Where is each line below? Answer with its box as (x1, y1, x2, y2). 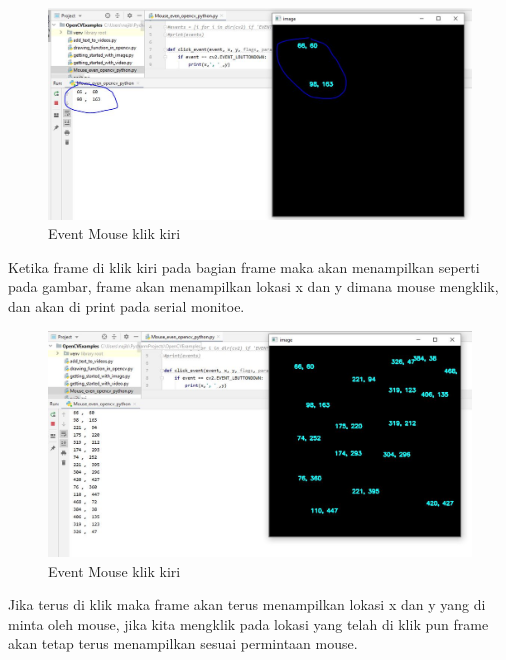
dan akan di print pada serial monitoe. (8, 295, 245, 316)
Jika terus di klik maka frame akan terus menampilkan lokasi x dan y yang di (8, 594, 486, 615)
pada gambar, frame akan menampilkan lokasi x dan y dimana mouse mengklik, (8, 276, 499, 297)
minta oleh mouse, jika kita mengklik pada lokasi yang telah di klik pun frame (8, 613, 489, 634)
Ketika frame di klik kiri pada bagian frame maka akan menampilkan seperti (8, 256, 480, 277)
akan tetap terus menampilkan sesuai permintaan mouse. (8, 633, 358, 654)
